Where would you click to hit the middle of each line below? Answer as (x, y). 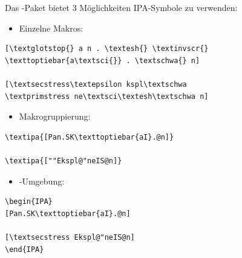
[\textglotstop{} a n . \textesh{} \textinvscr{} (107, 49)
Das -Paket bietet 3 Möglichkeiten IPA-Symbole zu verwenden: (121, 7)
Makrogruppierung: (55, 116)
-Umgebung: (42, 181)
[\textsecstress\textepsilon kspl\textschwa (96, 84)
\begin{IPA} (29, 202)
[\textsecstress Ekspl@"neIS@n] (70, 237)
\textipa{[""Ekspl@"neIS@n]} (64, 161)
